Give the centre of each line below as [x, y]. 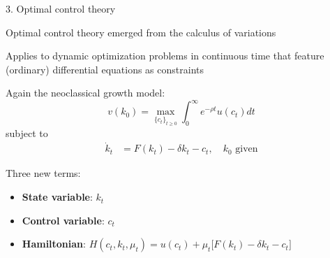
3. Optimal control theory [61, 8]
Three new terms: [43, 173]
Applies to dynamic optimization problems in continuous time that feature [165, 56]
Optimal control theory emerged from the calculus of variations [141, 32]
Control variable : [63, 220]
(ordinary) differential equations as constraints [105, 69]
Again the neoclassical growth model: [85, 93]
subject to [27, 132]
